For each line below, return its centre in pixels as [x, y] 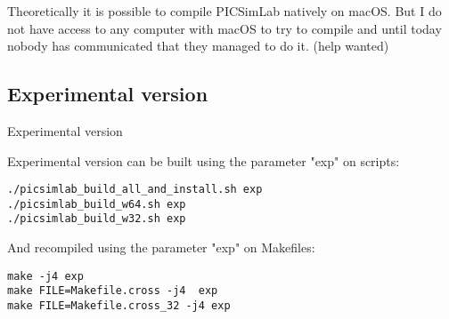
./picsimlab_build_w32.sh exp [97, 219]
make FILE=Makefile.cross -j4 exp [113, 291]
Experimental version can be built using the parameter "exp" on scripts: [204, 160]
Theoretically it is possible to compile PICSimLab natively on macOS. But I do [224, 11]
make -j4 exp [45, 276]
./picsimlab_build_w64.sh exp [97, 204]
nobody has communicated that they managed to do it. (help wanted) [198, 46]
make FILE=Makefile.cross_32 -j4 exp [119, 306]
